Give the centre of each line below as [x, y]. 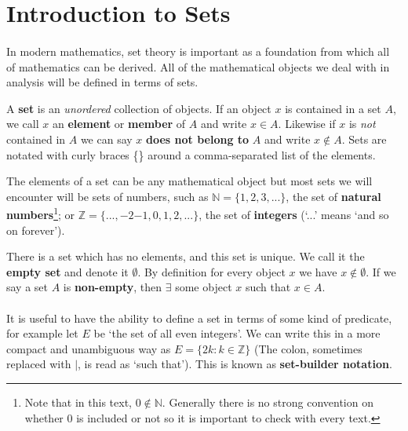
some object [204, 287]
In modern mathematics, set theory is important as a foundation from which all [198, 51]
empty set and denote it [67, 271]
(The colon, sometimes [308, 348]
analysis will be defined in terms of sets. [102, 82]
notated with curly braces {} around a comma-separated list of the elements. [191, 154]
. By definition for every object [211, 271]
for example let [42, 333]
